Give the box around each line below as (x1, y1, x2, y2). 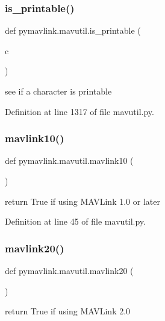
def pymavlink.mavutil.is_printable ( (5, 24, 141, 37)
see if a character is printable (5, 85, 112, 97)
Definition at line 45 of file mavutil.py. (5, 215, 146, 228)
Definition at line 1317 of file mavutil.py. (5, 105, 154, 117)
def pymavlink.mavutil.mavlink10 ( (5, 154, 134, 167)
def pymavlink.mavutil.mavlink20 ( (5, 264, 134, 276)
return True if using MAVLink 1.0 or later (5, 195, 160, 207)
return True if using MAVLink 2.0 (5, 305, 131, 317)
